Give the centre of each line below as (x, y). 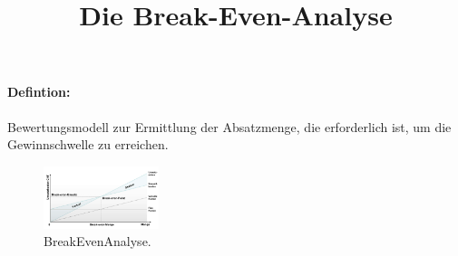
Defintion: (39, 92)
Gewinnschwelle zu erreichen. (88, 144)
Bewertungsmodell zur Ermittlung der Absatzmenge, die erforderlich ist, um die (229, 126)
